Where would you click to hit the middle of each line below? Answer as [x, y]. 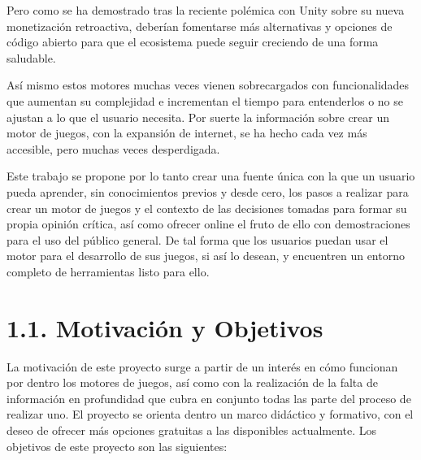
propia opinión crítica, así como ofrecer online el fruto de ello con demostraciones [208, 224]
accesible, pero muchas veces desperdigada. [113, 148]
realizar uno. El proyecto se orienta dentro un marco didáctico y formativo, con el [210, 414]
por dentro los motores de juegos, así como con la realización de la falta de [192, 382]
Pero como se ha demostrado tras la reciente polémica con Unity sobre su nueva [206, 10]
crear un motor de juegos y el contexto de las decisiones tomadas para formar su [207, 208]
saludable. [31, 57]
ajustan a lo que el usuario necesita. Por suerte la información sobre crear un [198, 117]
